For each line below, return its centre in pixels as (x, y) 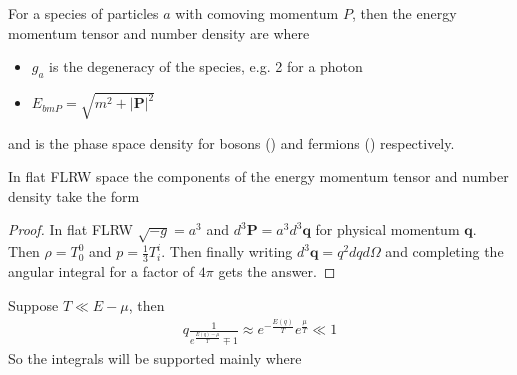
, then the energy (404, 13)
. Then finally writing (227, 251)
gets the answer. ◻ (277, 270)
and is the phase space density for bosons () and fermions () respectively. (231, 142)
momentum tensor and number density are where (159, 32)
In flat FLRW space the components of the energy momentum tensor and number (258, 176)
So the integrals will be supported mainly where (155, 357)
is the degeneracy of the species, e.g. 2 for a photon (206, 66)
